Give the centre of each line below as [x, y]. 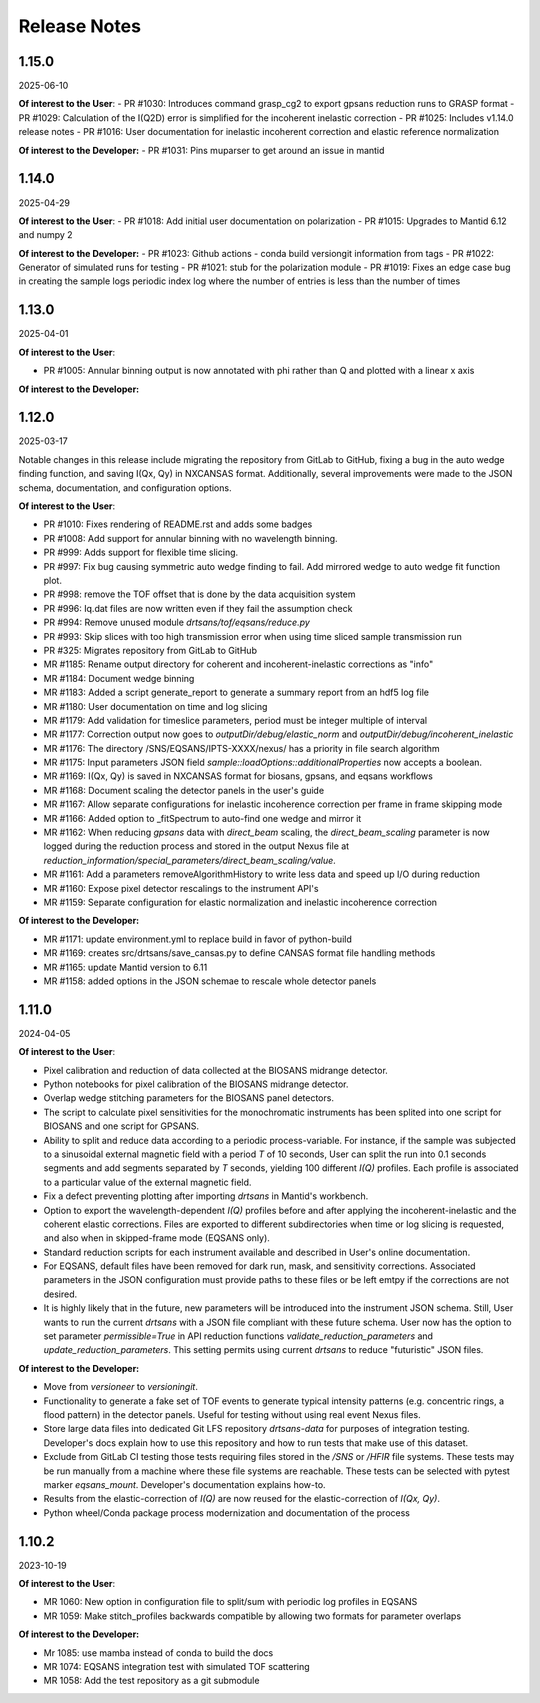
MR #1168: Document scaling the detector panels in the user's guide [184, 790]
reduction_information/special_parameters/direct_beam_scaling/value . [190, 860]
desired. [60, 1294]
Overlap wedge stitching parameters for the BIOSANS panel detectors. [189, 1098]
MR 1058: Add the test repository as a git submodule [151, 1681]
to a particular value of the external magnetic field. [147, 1182]
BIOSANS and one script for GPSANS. [121, 1126]
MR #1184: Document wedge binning [119, 678]
